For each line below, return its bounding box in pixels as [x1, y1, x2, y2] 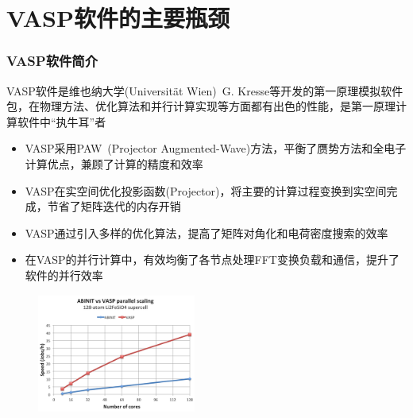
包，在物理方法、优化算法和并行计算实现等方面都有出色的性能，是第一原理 [6, 98, 396, 114]
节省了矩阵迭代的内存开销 [47, 198, 181, 215]
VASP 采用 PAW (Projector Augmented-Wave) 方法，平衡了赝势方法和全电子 [25, 140, 407, 157]
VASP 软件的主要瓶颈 [6, 2, 230, 34]
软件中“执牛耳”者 [17, 113, 106, 130]
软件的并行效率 [25, 266, 103, 283]
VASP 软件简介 [6, 51, 98, 71]
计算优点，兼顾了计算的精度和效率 [25, 155, 203, 172]
